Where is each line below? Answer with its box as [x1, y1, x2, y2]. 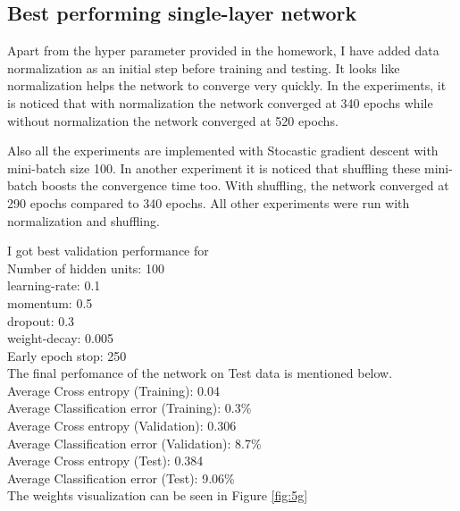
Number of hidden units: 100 [7, 258, 164, 277]
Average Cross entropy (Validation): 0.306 [7, 416, 237, 435]
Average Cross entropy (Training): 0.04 [7, 381, 220, 399]
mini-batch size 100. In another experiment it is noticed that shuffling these [7, 158, 421, 177]
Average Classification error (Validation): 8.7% [7, 433, 262, 452]
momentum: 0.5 [7, 293, 93, 312]
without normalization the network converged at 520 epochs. [7, 111, 339, 130]
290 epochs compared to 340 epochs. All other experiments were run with [7, 193, 410, 212]
